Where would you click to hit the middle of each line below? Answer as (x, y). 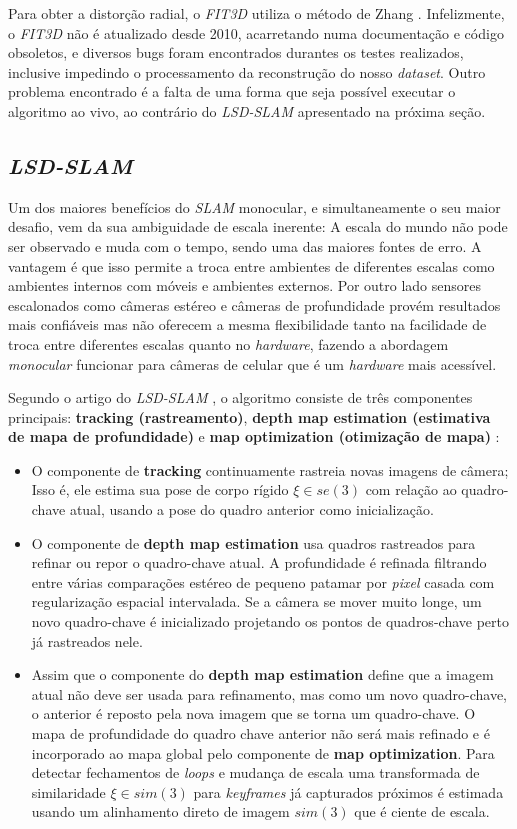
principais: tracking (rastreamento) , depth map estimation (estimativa (249, 416)
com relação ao (411, 489)
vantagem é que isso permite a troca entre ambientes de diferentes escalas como (251, 265)
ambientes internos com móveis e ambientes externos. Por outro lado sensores (245, 285)
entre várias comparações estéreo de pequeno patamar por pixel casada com (263, 581)
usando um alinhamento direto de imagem (160, 811)
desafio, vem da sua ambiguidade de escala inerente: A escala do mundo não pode (258, 226)
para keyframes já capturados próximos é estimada (348, 791)
